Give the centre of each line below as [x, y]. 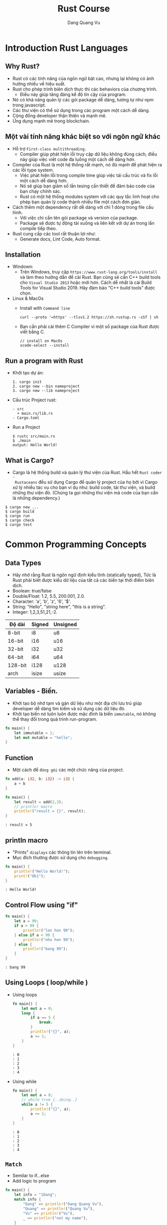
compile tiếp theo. [38, 228]
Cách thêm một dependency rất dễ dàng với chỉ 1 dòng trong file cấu [83, 207]
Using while [24, 1081]
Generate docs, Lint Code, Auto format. [60, 239]
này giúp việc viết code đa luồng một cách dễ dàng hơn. [78, 159]
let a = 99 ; [26, 921]
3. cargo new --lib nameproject [46, 391]
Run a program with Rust [44, 361]
